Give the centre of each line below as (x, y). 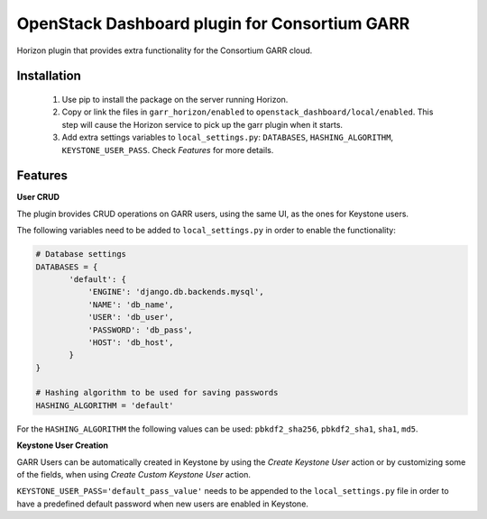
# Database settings (81, 254)
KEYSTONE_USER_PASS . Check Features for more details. (168, 150)
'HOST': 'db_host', (131, 342)
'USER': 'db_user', (131, 317)
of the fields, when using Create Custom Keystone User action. (134, 475)
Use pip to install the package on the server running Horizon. (175, 99)
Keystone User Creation (62, 445)
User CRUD (38, 197)
